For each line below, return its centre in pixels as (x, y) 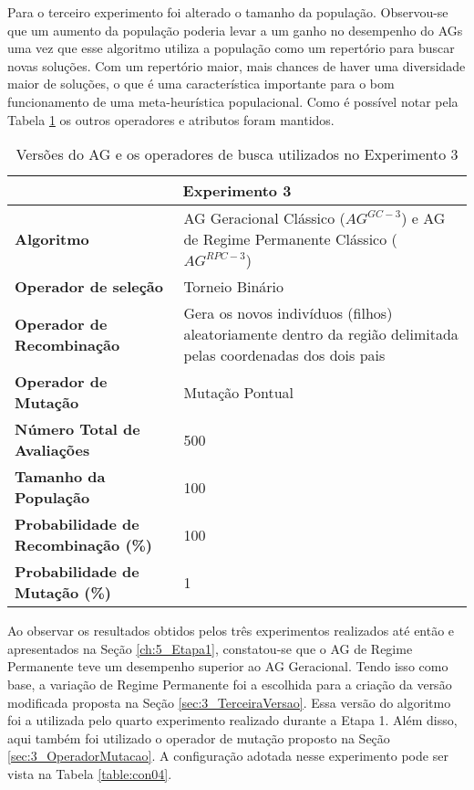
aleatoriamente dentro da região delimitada (321, 334)
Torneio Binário (234, 287)
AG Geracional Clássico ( (264, 218)
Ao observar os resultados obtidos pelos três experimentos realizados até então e (231, 631)
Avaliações (52, 450)
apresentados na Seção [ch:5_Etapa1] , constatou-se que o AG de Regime (210, 648)
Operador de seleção (89, 287)
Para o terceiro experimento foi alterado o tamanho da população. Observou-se (228, 12)
